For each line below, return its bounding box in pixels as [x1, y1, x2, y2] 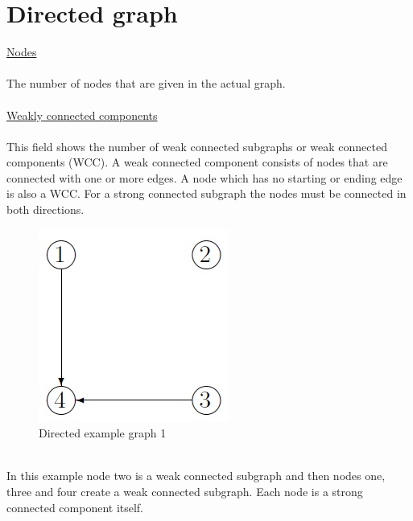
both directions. [6, 201, 85, 218]
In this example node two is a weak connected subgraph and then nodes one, [6, 467, 386, 484]
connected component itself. [6, 498, 144, 515]
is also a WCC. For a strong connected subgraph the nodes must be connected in [6, 185, 407, 202]
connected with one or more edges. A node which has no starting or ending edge [6, 169, 403, 186]
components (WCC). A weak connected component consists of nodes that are [6, 154, 388, 170]
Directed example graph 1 [39, 425, 167, 441]
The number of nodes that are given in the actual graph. [6, 75, 286, 92]
